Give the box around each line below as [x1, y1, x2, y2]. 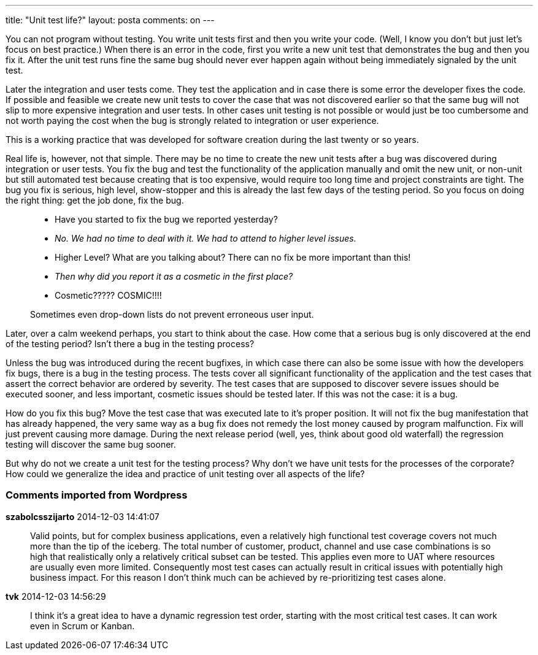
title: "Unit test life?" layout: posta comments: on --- [6, 15, 215, 25]
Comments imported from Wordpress [6, 489, 188, 502]
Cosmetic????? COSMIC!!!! [55, 290, 162, 301]
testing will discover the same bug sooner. [6, 439, 176, 450]
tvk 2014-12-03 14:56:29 [6, 591, 106, 602]
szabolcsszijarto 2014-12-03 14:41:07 [6, 511, 159, 522]
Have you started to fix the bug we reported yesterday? [55, 214, 278, 224]
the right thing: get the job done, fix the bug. [6, 195, 184, 205]
